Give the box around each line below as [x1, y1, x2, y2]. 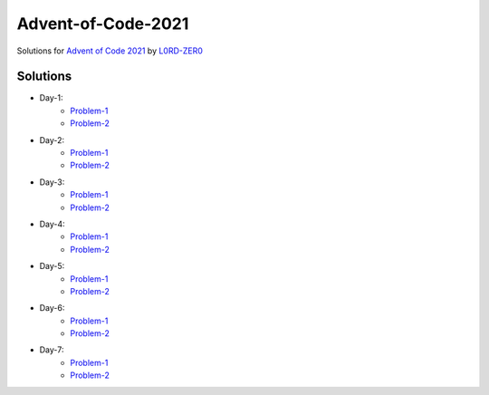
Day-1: [39, 92, 63, 103]
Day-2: [39, 134, 65, 145]
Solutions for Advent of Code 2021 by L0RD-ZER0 [16, 45, 204, 56]
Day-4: [39, 218, 65, 229]
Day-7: [39, 344, 64, 355]
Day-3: [39, 177, 65, 188]
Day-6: [39, 303, 65, 313]
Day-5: [39, 261, 65, 272]
